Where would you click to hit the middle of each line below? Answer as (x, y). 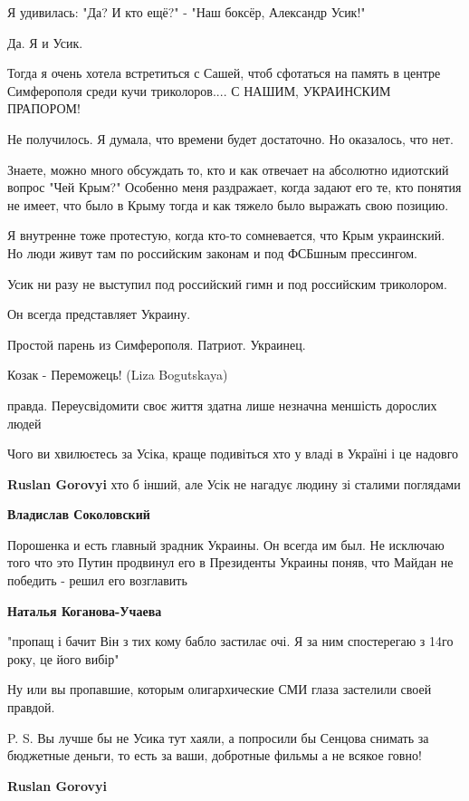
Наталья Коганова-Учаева (85, 610)
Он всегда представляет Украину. (99, 314)
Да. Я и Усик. (45, 42)
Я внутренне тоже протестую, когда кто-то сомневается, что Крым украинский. (226, 235)
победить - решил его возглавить (97, 580)
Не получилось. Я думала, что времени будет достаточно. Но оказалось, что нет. (230, 138)
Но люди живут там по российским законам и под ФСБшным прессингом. (212, 252)
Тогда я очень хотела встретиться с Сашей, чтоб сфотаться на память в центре (224, 73)
